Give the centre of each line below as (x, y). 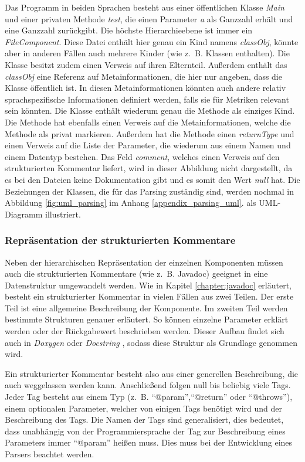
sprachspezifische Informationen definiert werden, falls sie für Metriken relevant (147, 99)
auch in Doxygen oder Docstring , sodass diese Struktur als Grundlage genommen (151, 342)
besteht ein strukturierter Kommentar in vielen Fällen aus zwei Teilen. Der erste (149, 296)
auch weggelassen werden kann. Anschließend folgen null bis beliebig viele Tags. (148, 385)
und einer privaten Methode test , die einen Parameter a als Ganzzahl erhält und (149, 18)
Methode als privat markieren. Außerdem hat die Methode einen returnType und (150, 133)
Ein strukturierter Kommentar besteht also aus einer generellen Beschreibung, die (152, 373)
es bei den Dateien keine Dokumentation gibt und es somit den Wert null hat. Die (152, 179)
